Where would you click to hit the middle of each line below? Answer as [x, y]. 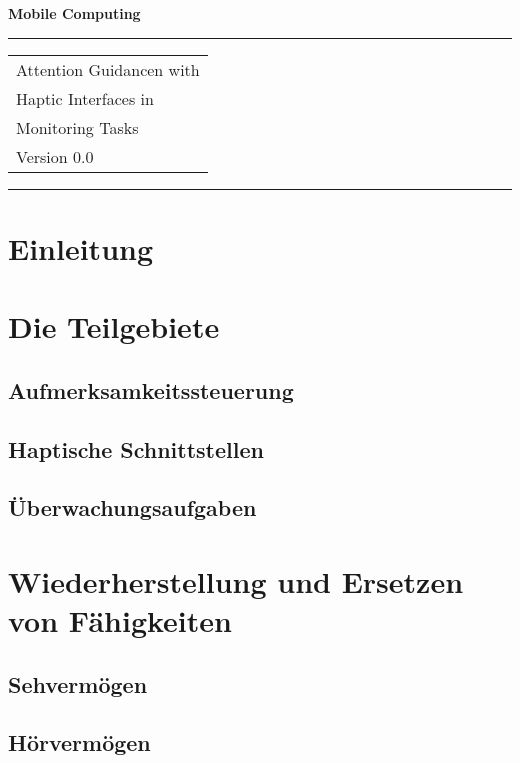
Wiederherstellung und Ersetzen [236, 580]
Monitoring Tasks [77, 127]
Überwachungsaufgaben [132, 507]
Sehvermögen [78, 683]
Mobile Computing [74, 13]
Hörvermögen [79, 742]
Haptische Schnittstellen [136, 448]
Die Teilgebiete [114, 326]
